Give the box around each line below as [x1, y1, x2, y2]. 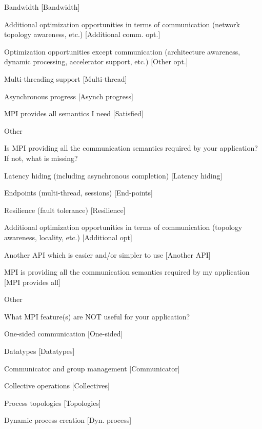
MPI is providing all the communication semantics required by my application [4, 266, 250, 277]
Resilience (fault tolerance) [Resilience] [4, 204, 126, 215]
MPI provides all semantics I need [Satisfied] [4, 108, 144, 119]
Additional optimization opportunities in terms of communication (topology [4, 222, 243, 233]
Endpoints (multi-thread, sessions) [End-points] [4, 187, 153, 198]
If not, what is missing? [4, 152, 78, 163]
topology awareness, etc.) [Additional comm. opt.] [4, 29, 160, 40]
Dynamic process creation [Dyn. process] [4, 415, 132, 425]
